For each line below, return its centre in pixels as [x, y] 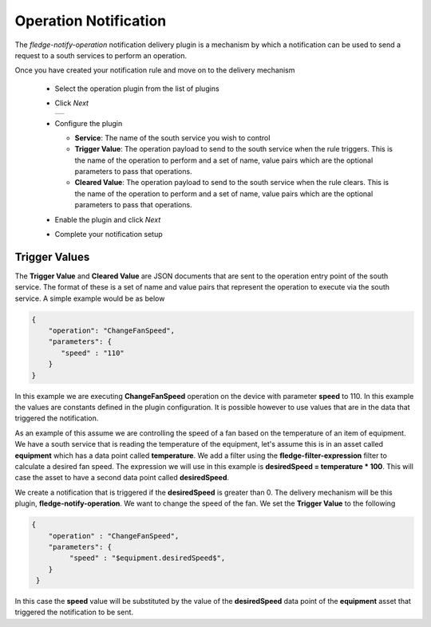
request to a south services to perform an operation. [101, 55]
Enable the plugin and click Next [108, 219]
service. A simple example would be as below [90, 298]
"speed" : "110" [93, 353]
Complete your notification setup [109, 235]
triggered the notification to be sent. [74, 612]
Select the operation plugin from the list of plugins [137, 89]
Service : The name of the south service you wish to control [172, 138]
